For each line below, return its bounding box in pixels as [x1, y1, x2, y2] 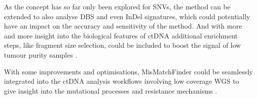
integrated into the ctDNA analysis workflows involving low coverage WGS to [4, 76, 239, 86]
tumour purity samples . [4, 49, 78, 60]
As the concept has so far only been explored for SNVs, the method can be [4, 1, 231, 11]
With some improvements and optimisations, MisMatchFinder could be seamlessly [4, 66, 253, 76]
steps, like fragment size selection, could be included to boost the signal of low [4, 40, 241, 50]
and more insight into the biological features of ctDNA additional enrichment [4, 30, 238, 40]
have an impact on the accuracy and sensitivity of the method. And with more [4, 21, 242, 31]
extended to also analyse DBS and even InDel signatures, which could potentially [4, 11, 250, 21]
